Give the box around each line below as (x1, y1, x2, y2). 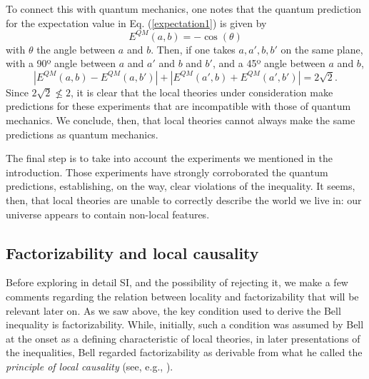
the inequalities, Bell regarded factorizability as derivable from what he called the (6, 345, 363, 360)
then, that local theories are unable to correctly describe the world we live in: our (6, 193, 362, 208)
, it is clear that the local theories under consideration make (71, 84, 333, 99)
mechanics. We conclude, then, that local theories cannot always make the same (6, 113, 355, 128)
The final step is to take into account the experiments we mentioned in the (6, 151, 333, 166)
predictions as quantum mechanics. (6, 126, 158, 141)
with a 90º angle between (6, 56, 116, 71)
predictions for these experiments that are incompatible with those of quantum (6, 98, 351, 113)
